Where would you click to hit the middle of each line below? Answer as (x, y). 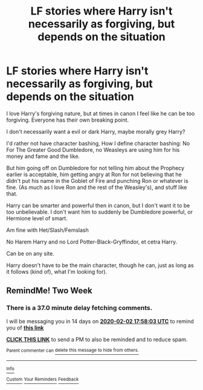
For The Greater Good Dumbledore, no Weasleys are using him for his (93, 150)
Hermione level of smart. (37, 218)
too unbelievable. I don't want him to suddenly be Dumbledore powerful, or (100, 212)
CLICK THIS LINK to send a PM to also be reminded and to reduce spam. (97, 339)
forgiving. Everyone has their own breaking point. (68, 120)
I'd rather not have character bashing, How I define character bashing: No (98, 143)
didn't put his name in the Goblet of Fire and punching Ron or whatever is (97, 180)
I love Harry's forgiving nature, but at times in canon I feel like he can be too (101, 113)
